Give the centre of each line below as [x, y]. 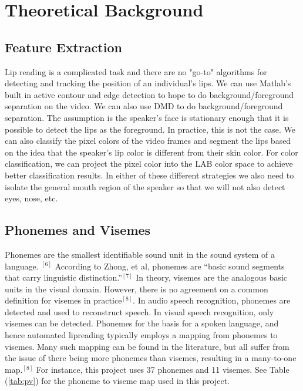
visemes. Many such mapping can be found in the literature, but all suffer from [147, 346]
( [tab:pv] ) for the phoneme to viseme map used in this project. [117, 381]
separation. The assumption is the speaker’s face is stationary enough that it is [147, 117]
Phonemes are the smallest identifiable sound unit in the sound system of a [140, 254]
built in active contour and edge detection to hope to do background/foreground [149, 94]
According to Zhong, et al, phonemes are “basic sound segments [170, 266]
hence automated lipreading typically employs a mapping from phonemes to [141, 335]
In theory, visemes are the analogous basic [211, 277]
